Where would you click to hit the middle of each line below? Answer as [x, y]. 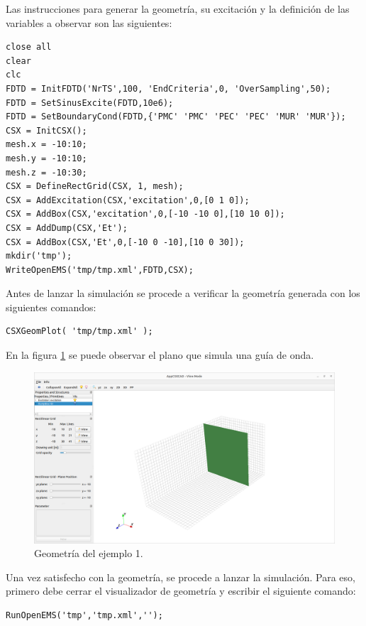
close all [29, 47]
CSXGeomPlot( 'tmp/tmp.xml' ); [79, 331]
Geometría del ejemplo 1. [89, 553]
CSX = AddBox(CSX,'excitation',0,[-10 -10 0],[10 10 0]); [145, 214]
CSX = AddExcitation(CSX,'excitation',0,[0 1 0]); [128, 200]
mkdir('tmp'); [39, 256]
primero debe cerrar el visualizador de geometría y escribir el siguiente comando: [181, 591]
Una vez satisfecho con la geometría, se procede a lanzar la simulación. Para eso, [181, 577]
